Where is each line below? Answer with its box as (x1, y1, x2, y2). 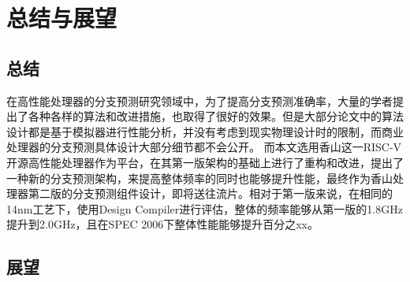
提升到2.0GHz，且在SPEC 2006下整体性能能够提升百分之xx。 (6, 216, 319, 232)
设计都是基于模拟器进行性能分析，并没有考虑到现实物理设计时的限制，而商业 (6, 123, 404, 139)
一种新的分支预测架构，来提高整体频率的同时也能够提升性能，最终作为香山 (6, 169, 393, 186)
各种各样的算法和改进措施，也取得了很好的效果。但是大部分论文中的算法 (28, 108, 404, 124)
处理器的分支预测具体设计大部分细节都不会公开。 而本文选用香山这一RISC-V (6, 139, 402, 155)
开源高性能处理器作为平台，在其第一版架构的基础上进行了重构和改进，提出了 (6, 154, 404, 170)
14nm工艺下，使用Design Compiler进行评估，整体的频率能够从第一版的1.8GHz (6, 200, 403, 217)
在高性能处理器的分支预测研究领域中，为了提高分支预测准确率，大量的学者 (6, 92, 393, 109)
